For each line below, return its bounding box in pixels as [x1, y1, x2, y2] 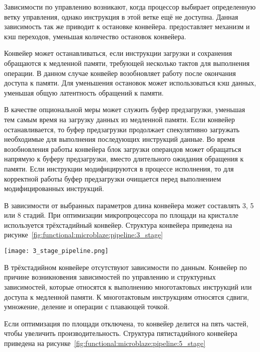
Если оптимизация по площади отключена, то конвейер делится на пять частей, [4, 318, 248, 328]
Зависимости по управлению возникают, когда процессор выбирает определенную [4, 2, 256, 12]
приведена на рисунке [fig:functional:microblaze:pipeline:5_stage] [4, 337, 206, 348]
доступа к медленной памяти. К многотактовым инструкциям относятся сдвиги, [4, 291, 249, 302]
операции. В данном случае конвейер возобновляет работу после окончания [4, 67, 236, 78]
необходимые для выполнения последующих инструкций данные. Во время [4, 134, 235, 144]
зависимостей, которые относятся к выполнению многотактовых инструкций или [4, 281, 252, 292]
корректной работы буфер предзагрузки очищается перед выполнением [4, 173, 221, 184]
